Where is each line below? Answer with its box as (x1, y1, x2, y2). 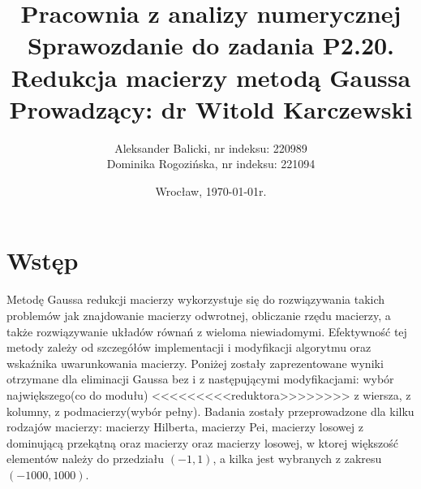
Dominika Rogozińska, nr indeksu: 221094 (106, 155, 316, 172)
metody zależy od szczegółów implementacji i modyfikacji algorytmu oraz (6, 339, 372, 356)
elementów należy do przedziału (6, 450, 165, 467)
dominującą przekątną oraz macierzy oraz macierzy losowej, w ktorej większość (6, 434, 398, 451)
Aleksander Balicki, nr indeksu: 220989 (114, 139, 307, 156)
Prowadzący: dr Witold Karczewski (9, 92, 413, 125)
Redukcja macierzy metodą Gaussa (11, 60, 411, 93)
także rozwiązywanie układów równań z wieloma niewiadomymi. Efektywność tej (6, 322, 407, 340)
